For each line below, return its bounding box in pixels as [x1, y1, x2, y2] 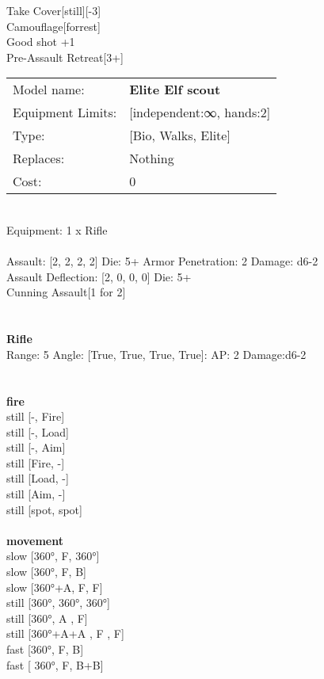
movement [6, 532, 63, 548]
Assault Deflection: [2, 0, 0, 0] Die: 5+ [6, 268, 192, 284]
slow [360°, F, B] [6, 563, 86, 580]
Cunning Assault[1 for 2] [6, 284, 126, 300]
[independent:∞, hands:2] [129, 103, 271, 122]
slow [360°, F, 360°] [6, 547, 100, 564]
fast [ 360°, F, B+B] [6, 656, 104, 673]
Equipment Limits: [13, 103, 117, 122]
